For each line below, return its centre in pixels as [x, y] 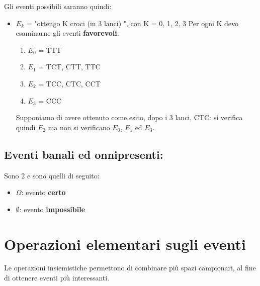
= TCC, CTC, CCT [69, 83]
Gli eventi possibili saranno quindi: [58, 6]
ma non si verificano [79, 127]
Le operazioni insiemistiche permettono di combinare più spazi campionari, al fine [130, 268]
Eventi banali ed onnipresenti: [84, 154]
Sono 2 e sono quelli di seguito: [52, 175]
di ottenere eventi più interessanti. [57, 278]
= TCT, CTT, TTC [69, 67]
